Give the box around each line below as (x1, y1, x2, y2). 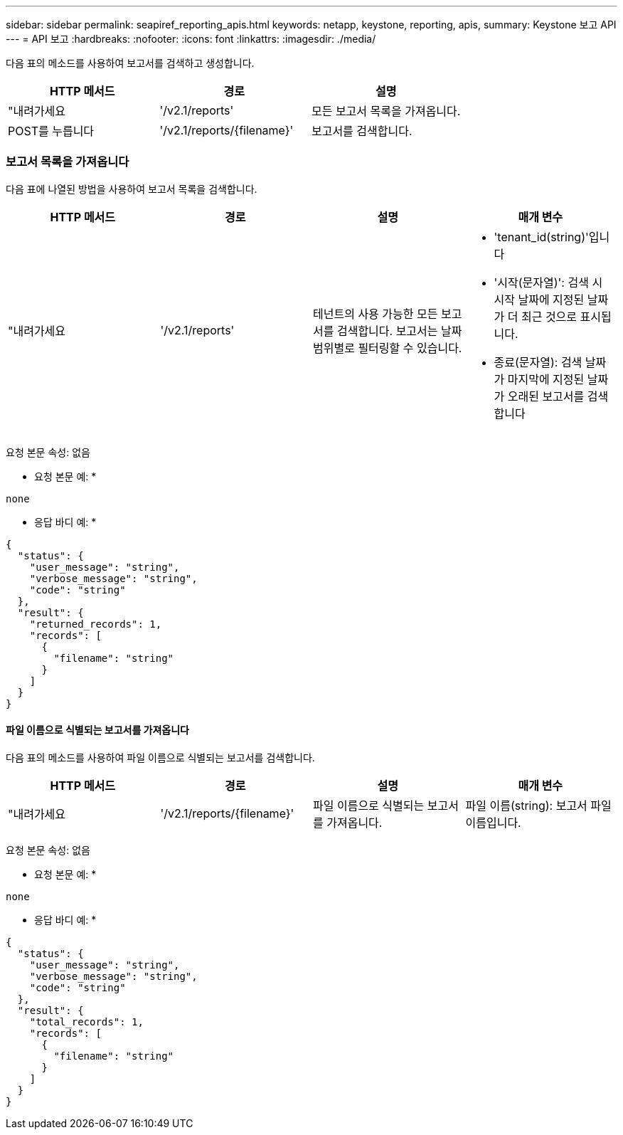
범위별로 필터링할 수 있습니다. (313, 340, 462, 355)
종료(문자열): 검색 (494, 354, 582, 369)
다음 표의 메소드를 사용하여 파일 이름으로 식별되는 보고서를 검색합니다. (6, 751, 315, 764)
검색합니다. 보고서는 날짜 (336, 323, 462, 338)
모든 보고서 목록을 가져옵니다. (311, 104, 461, 118)
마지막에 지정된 (507, 371, 585, 386)
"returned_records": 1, (29, 618, 162, 630)
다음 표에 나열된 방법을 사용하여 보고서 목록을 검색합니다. (6, 182, 257, 195)
